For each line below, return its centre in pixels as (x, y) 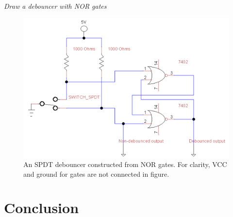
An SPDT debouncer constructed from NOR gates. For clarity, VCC (125, 164)
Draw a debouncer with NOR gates (55, 6)
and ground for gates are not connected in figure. (96, 174)
